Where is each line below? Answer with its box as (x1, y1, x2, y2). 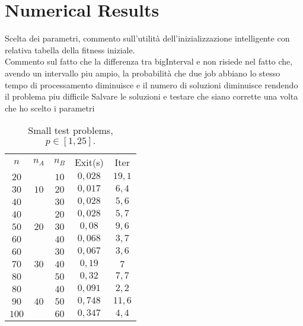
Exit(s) (74, 155, 104, 170)
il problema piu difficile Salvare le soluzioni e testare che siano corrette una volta (5, 90, 298, 103)
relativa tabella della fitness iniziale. (5, 43, 135, 56)
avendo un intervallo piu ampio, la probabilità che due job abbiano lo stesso (5, 66, 280, 79)
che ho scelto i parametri (5, 101, 95, 114)
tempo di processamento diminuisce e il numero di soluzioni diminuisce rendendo (5, 78, 298, 91)
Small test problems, (28, 123, 113, 138)
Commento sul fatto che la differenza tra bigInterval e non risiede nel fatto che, (5, 55, 293, 68)
